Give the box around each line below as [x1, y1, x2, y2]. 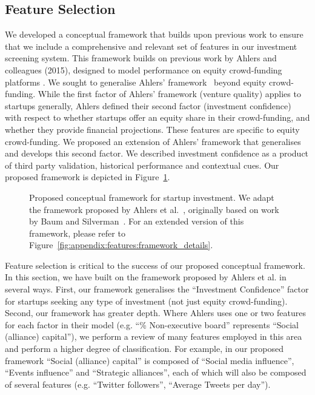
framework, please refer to [29, 226, 125, 239]
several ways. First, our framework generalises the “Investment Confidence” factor [5, 283, 309, 295]
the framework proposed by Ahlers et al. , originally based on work [29, 203, 279, 215]
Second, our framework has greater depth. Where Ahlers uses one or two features [5, 306, 306, 319]
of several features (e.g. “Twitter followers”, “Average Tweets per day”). [5, 377, 271, 390]
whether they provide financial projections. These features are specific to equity [5, 123, 300, 135]
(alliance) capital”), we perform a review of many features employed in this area [5, 330, 302, 343]
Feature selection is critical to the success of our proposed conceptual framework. [5, 258, 305, 271]
